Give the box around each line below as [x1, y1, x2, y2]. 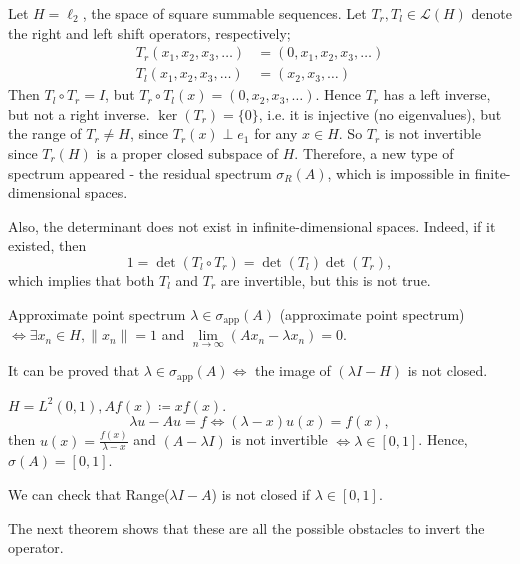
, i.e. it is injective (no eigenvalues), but [258, 103, 502, 124]
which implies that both [8, 270, 155, 290]
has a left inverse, [383, 84, 491, 105]
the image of [254, 360, 331, 381]
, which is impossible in [327, 162, 471, 183]
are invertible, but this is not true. [220, 270, 431, 290]
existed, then [8, 235, 87, 256]
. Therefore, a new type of [294, 143, 454, 164]
